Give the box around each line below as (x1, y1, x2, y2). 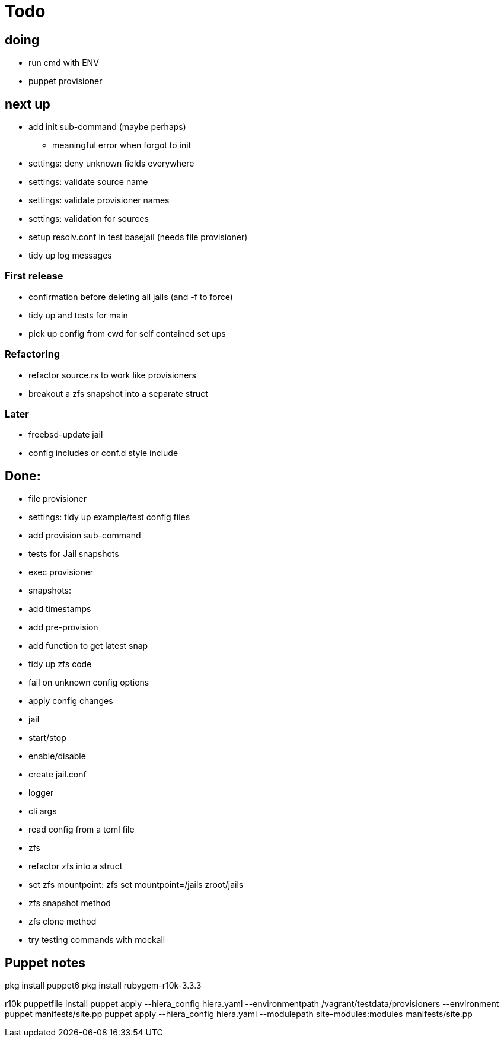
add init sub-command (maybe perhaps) (28, 122, 186, 132)
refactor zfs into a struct (28, 861, 123, 872)
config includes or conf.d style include (28, 448, 178, 458)
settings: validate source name (28, 177, 148, 187)
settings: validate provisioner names (28, 195, 170, 206)
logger (28, 788, 54, 798)
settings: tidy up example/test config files (28, 512, 190, 522)
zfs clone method (28, 916, 97, 927)
